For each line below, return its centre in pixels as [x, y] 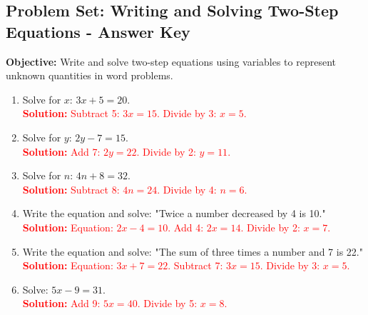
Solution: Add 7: [61, 151]
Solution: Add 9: [61, 303]
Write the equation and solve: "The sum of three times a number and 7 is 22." [193, 251]
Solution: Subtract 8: [71, 189]
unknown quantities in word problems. [90, 75]
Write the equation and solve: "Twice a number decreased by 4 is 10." [174, 213]
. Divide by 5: [167, 303]
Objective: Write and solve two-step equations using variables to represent [171, 61]
